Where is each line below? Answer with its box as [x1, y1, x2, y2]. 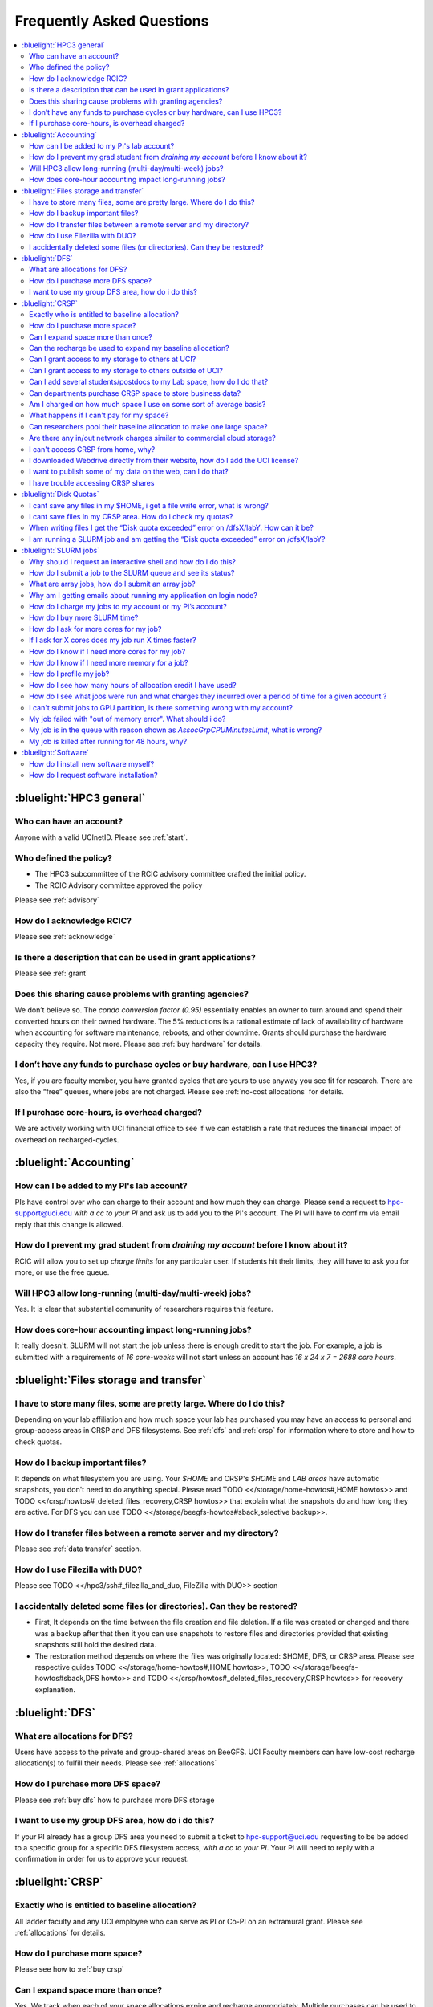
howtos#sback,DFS [34, 1674, 99, 1683]
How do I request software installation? [29, 770, 158, 780]
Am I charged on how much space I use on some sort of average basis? [29, 400, 266, 409]
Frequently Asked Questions [14, 12, 209, 30]
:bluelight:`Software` [22, 747, 90, 758]
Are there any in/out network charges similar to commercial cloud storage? [29, 434, 276, 443]
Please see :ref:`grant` [14, 968, 88, 979]
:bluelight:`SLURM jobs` [22, 546, 100, 556]
